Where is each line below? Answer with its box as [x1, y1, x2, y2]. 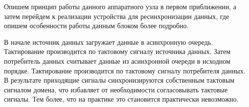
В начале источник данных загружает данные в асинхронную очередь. [4, 36, 213, 47]
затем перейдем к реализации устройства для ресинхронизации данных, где [4, 11, 229, 21]
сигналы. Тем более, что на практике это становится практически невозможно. [4, 94, 239, 104]
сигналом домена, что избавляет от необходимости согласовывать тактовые [4, 84, 228, 94]
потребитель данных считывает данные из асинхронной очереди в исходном [4, 55, 230, 66]
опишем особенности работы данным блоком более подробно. [4, 20, 189, 31]
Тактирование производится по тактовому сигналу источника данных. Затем [4, 46, 230, 56]
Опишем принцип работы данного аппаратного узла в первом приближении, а [4, 1, 237, 11]
